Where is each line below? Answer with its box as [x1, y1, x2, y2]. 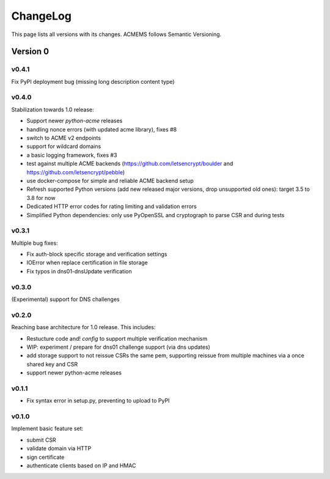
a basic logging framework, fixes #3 [26, 151, 117, 158]
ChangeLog [11, 9, 71, 23]
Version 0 [11, 46, 49, 57]
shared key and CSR [26, 360, 78, 368]
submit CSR [26, 436, 56, 444]
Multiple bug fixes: [11, 239, 58, 247]
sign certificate [26, 453, 65, 461]
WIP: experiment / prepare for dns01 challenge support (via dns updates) [26, 343, 211, 351]
